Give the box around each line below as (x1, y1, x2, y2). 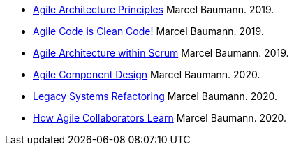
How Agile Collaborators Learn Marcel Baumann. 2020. (33, 112, 287, 124)
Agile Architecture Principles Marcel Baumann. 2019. (33, 3, 274, 15)
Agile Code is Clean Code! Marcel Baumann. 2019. (33, 25, 264, 37)
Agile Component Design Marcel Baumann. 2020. (33, 69, 260, 80)
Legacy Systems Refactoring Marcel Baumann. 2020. (33, 90, 278, 102)
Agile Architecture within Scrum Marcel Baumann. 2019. (33, 47, 289, 59)
